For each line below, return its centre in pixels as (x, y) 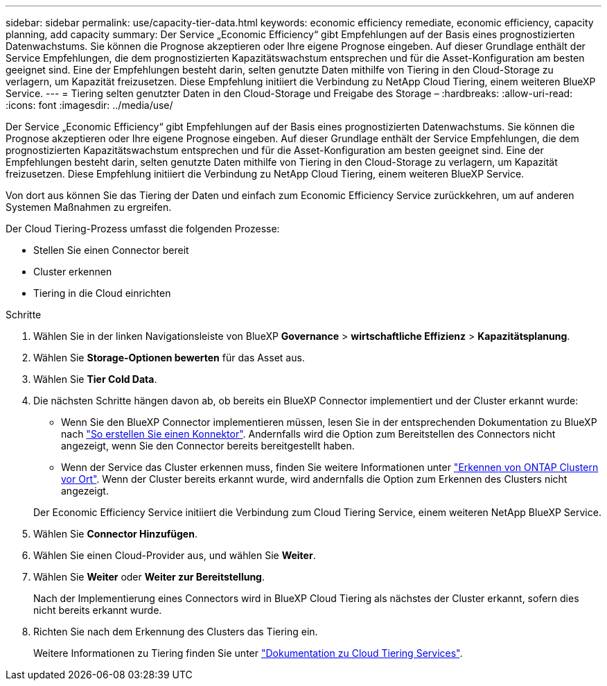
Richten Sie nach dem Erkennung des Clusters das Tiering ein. (176, 632)
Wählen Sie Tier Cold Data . (95, 379)
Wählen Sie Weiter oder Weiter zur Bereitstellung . (149, 577)
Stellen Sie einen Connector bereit (111, 250)
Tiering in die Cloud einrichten (102, 293)
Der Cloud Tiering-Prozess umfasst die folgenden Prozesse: (143, 229)
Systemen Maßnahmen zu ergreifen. (89, 207)
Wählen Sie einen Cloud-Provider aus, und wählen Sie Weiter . (175, 555)
